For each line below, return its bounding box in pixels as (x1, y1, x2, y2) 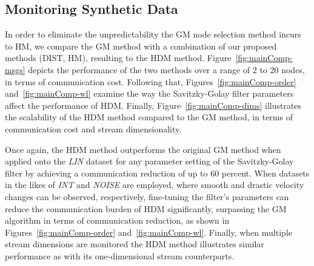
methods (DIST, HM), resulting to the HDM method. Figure (5, 51, 232, 64)
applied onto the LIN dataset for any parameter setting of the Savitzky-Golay (5, 155, 294, 167)
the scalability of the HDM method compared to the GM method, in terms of (5, 111, 293, 123)
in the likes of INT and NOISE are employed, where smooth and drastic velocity (5, 178, 304, 191)
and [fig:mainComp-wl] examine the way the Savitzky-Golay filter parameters (5, 87, 294, 100)
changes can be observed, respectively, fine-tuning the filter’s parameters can (5, 190, 289, 203)
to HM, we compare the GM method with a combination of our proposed (5, 39, 277, 52)
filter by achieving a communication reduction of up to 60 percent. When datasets (5, 166, 310, 179)
